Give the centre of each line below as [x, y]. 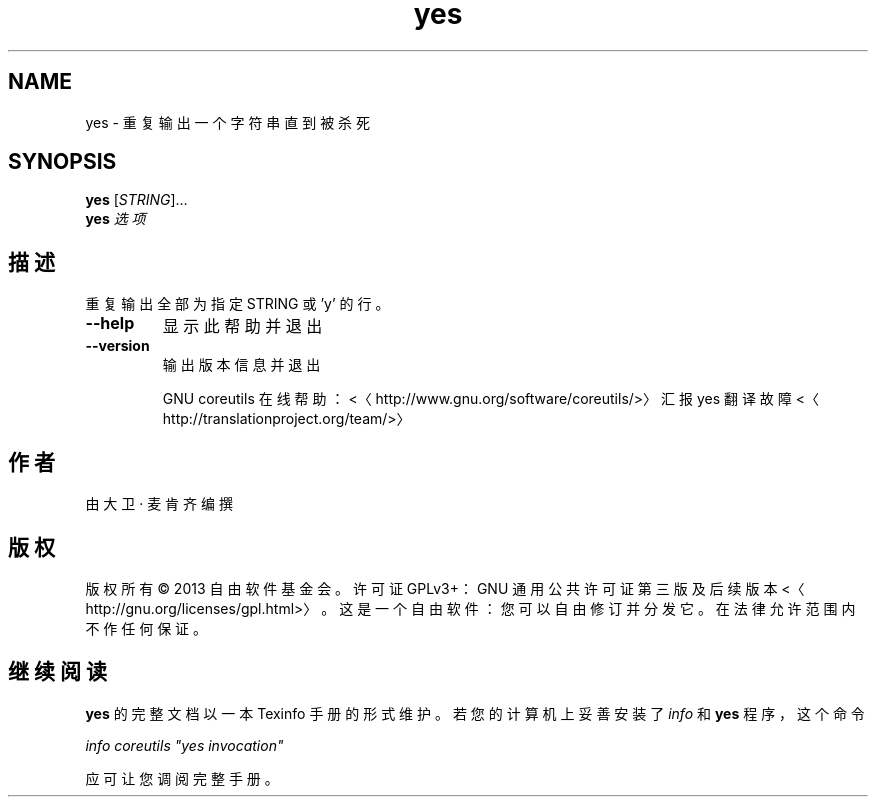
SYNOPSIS [62, 162]
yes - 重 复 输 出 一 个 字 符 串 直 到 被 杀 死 [228, 122]
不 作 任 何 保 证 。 [146, 628]
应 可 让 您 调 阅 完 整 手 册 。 [182, 778]
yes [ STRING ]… [136, 200]
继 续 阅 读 [57, 672]
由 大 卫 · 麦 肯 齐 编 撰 [159, 504]
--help [110, 323]
